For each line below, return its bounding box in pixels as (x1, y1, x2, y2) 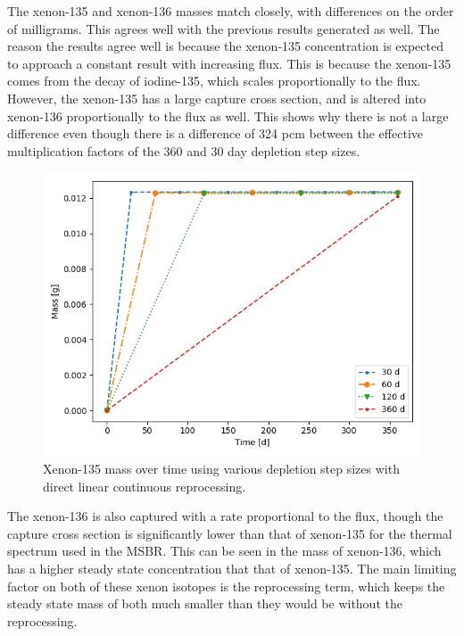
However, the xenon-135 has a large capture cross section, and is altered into (7, 88, 427, 107)
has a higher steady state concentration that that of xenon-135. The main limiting (7, 558, 457, 577)
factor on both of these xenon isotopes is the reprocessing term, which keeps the (7, 576, 445, 595)
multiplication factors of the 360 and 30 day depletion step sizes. (7, 141, 360, 160)
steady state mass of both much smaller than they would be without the (7, 594, 402, 613)
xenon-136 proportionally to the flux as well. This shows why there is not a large (7, 106, 449, 125)
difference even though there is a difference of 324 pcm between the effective (7, 124, 423, 143)
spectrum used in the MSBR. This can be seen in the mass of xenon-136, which (7, 541, 442, 560)
